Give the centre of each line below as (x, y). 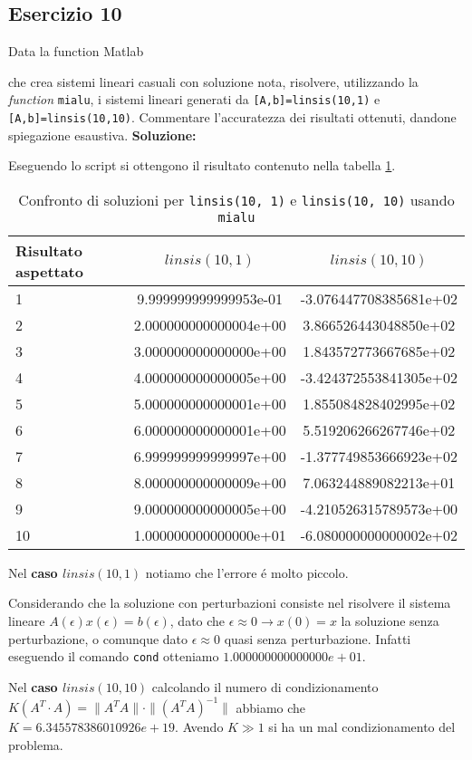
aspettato (49, 271)
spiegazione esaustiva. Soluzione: (102, 135)
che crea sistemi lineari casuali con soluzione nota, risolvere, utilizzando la (213, 81)
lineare (27, 621)
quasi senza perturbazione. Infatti (318, 638)
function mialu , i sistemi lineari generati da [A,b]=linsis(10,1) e (194, 99)
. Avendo (199, 727)
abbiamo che (271, 707)
